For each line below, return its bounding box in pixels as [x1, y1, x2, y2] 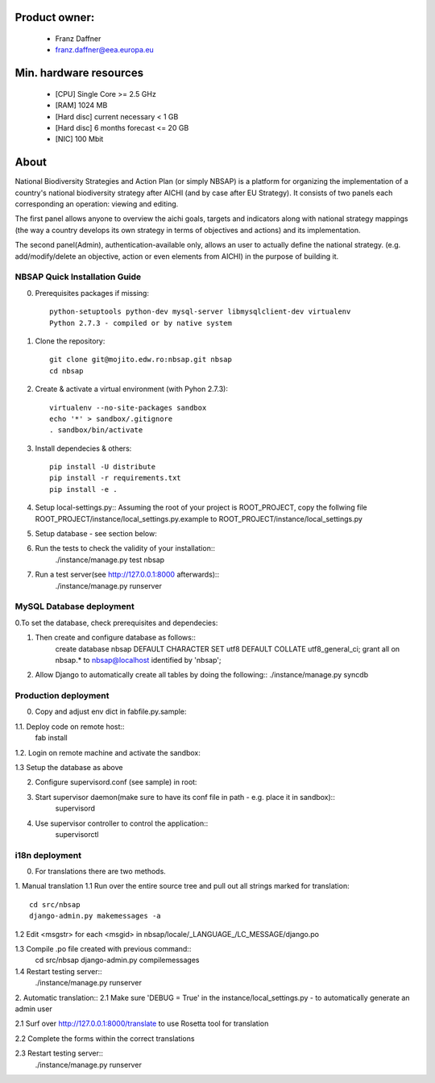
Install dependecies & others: [35, 444, 132, 453]
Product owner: [14, 10, 95, 24]
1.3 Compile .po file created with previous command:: [14, 944, 192, 954]
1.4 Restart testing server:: [14, 966, 102, 976]
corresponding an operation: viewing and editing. [14, 199, 179, 209]
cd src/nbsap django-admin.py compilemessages [35, 956, 200, 965]
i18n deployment [14, 849, 82, 860]
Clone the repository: [35, 335, 106, 346]
